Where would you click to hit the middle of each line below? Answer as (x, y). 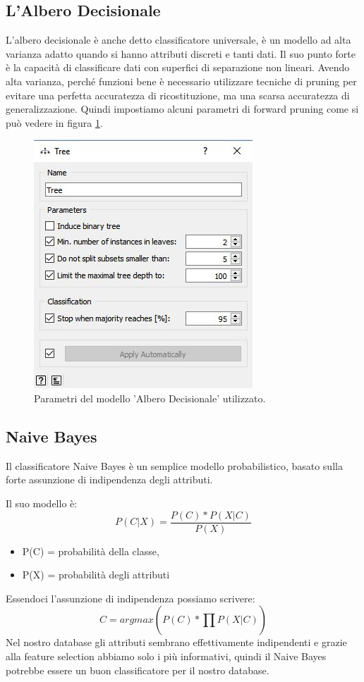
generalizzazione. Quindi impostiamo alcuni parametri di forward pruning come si (182, 109)
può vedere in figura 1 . (54, 122)
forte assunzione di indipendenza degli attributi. (109, 479)
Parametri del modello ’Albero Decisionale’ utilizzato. (150, 398)
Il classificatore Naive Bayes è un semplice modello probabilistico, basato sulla (174, 465)
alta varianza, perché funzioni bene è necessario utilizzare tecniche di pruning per (181, 81)
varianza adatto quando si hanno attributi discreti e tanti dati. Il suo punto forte (181, 53)
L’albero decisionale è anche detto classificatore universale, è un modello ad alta (178, 40)
